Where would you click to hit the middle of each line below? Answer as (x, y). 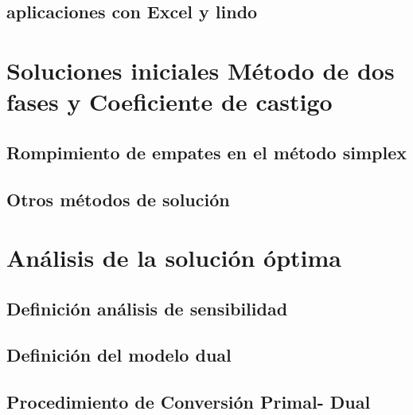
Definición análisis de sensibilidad (147, 308)
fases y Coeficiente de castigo (169, 102)
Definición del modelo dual (119, 355)
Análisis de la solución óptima (174, 258)
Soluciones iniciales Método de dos (201, 70)
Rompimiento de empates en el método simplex (206, 152)
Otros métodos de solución (118, 199)
